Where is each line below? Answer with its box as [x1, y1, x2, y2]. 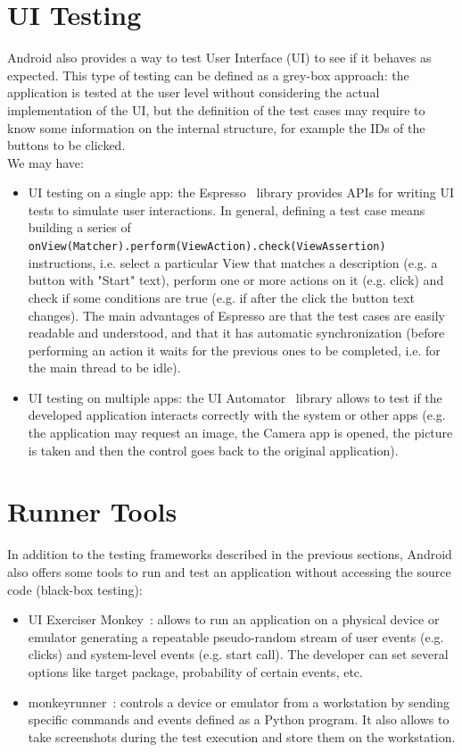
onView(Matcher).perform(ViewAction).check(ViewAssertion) [28, 240, 386, 254]
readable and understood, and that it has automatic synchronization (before [28, 323, 445, 342]
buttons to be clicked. [7, 136, 126, 155]
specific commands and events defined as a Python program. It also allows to [28, 710, 450, 729]
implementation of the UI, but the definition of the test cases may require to [7, 100, 425, 119]
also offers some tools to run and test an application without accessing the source [7, 562, 451, 581]
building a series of [28, 218, 131, 237]
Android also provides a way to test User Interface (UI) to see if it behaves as [7, 48, 432, 67]
